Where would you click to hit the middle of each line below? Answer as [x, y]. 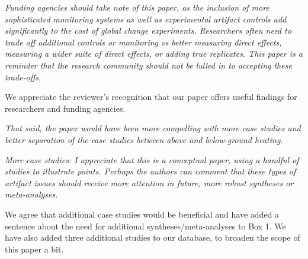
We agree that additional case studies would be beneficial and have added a [142, 214]
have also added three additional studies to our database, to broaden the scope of [153, 237]
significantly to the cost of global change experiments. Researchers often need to [148, 30]
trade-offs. [23, 77]
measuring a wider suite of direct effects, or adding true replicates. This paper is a [154, 54]
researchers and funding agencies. [65, 108]
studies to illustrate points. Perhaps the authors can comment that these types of [150, 171]
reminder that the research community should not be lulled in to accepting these [148, 65]
